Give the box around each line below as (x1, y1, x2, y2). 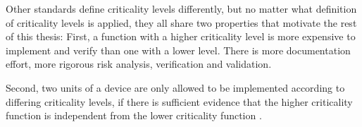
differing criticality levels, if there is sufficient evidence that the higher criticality (6, 94, 353, 109)
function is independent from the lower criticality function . (6, 108, 262, 123)
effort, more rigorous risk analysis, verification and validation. (6, 56, 272, 71)
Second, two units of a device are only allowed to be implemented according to (6, 80, 345, 95)
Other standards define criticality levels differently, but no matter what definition (6, 1, 357, 16)
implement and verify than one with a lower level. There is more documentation (6, 42, 351, 57)
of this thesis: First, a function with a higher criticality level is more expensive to (6, 29, 356, 44)
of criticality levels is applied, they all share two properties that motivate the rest (6, 15, 357, 30)
